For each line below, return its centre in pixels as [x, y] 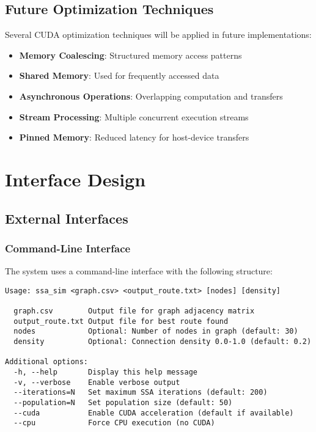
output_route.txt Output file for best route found [121, 321]
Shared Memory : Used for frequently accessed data [119, 75]
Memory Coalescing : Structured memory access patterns [130, 55]
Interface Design [75, 179]
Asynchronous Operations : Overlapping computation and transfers [151, 96]
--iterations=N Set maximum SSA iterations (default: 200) [141, 393]
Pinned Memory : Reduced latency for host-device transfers [134, 137]
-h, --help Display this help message [105, 372]
